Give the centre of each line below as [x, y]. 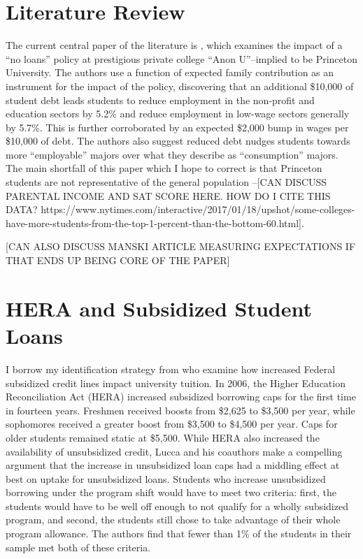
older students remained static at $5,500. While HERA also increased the [163, 437]
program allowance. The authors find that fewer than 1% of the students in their [179, 533]
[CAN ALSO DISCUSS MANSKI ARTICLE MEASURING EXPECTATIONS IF [181, 246]
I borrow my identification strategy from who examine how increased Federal [171, 369]
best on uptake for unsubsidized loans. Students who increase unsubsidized [166, 478]
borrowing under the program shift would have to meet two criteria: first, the [171, 492]
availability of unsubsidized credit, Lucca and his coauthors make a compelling [174, 451]
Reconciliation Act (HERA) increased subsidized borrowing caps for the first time [181, 397]
